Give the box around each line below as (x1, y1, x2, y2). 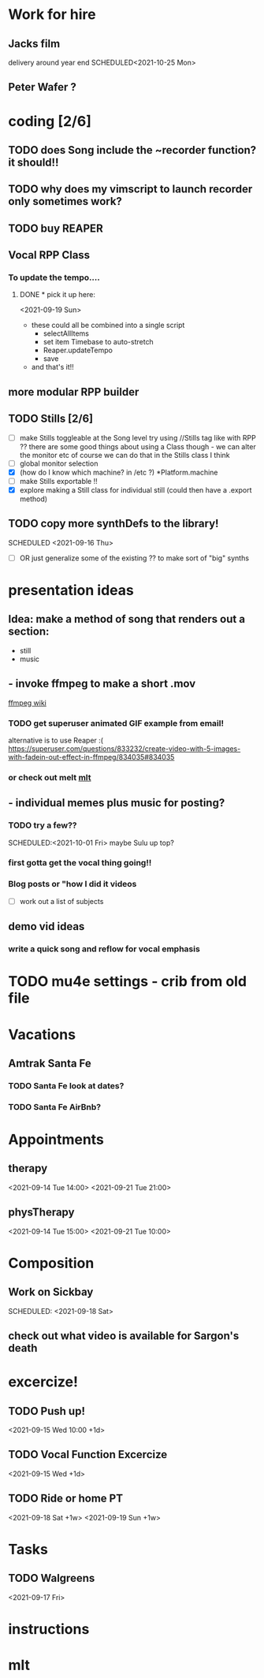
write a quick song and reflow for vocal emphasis (8, 943, 201, 954)
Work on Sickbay (8, 1285, 94, 1299)
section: (8, 625, 50, 638)
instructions (8, 1620, 90, 1638)
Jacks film (8, 37, 61, 50)
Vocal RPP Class (8, 248, 91, 262)
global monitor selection (19, 459, 99, 468)
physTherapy (8, 1206, 75, 1219)
